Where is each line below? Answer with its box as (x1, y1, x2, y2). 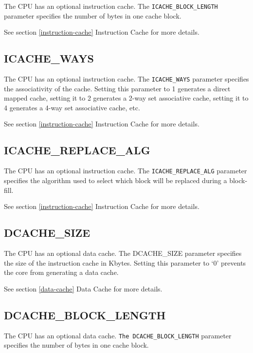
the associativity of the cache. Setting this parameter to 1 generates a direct (4, 83, 231, 93)
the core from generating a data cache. (4, 267, 119, 277)
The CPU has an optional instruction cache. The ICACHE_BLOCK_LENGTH (4, 1, 218, 11)
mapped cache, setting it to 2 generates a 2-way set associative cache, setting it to (4, 93, 249, 103)
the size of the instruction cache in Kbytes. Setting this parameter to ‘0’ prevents (4, 257, 246, 268)
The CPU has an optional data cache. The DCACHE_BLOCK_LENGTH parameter (4, 330, 232, 340)
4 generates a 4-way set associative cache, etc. (4, 102, 140, 112)
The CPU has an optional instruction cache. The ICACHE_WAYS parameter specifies (4, 74, 249, 84)
